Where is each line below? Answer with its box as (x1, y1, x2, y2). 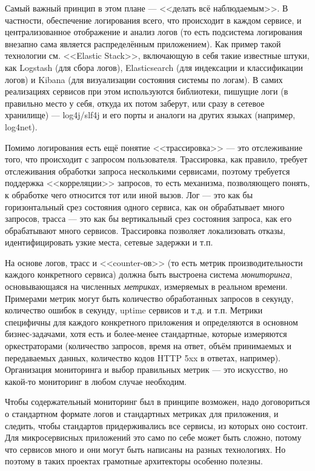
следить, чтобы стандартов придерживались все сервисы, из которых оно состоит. (5, 419, 308, 432)
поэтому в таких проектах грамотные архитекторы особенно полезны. (5, 455, 263, 467)
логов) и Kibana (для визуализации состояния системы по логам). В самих (5, 73, 283, 85)
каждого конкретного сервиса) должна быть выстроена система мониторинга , (5, 268, 293, 281)
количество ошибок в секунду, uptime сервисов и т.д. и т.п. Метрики (5, 304, 263, 316)
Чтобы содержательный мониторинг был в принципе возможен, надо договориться (5, 395, 310, 408)
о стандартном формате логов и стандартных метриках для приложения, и (5, 407, 279, 419)
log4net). (5, 120, 38, 133)
